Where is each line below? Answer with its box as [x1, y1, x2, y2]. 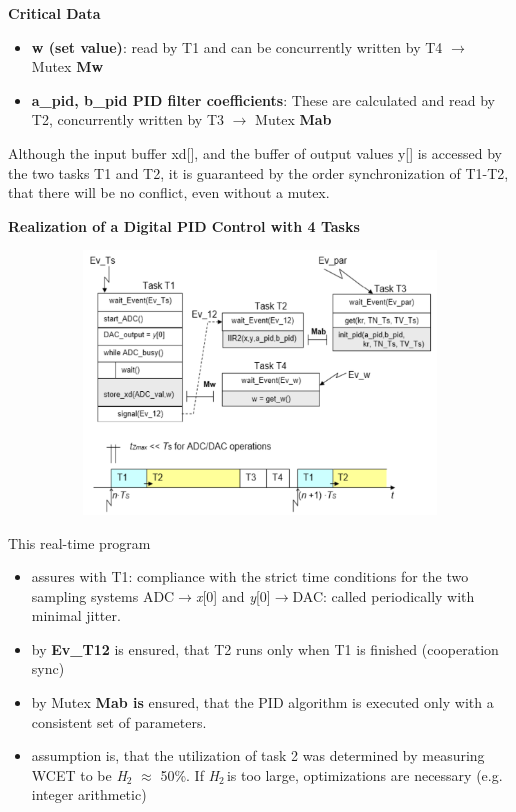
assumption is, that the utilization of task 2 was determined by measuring [31, 745, 485, 766]
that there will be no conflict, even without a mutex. [8, 182, 330, 203]
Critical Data [8, 3, 101, 23]
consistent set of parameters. [31, 711, 207, 732]
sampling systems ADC [31, 585, 175, 606]
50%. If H [160, 764, 220, 785]
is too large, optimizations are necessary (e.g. [226, 764, 503, 785]
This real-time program [8, 532, 151, 553]
